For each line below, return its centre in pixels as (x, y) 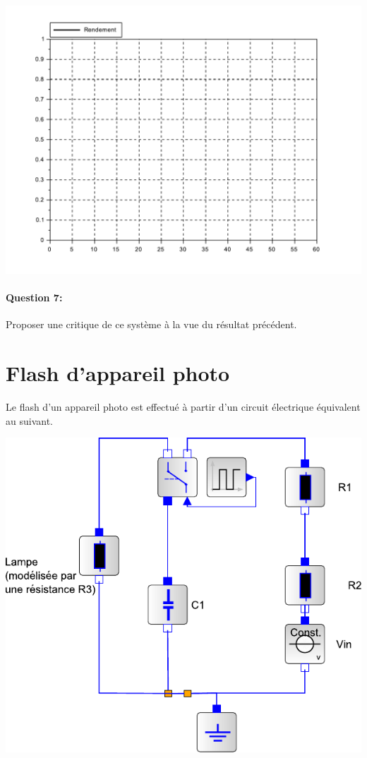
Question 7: (34, 297)
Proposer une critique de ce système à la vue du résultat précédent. (151, 324)
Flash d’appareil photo (118, 373)
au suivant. (29, 420)
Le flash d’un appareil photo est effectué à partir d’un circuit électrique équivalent (183, 407)
